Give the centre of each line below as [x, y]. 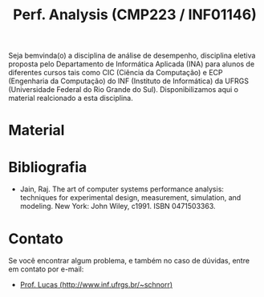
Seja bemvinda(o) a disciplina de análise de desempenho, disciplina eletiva [132, 56]
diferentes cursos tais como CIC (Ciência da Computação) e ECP [116, 73]
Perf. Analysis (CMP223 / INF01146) [135, 15]
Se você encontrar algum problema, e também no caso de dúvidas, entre [129, 261]
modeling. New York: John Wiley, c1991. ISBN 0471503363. [118, 207]
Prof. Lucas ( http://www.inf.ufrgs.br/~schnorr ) [96, 285]
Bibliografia [48, 167]
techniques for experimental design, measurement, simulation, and [130, 198]
